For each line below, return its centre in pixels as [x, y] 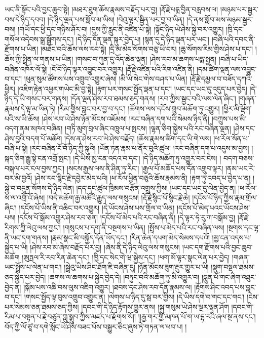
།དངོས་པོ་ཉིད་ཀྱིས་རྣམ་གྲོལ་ [225, 198]
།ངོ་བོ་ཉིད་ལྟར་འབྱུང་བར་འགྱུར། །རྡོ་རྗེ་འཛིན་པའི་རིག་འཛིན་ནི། [122, 69]
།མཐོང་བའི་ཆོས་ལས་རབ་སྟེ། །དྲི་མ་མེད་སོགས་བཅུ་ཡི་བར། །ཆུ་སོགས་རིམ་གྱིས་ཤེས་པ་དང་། [147, 49]
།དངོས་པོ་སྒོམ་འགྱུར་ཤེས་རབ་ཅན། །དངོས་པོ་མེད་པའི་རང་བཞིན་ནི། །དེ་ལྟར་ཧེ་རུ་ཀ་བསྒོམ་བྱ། [127, 217]
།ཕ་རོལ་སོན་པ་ [231, 138]
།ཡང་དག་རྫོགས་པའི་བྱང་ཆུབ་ [217, 247]
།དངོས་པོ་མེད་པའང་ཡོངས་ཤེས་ [214, 207]
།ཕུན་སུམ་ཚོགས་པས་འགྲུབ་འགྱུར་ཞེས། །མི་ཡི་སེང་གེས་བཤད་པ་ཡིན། [106, 79]
